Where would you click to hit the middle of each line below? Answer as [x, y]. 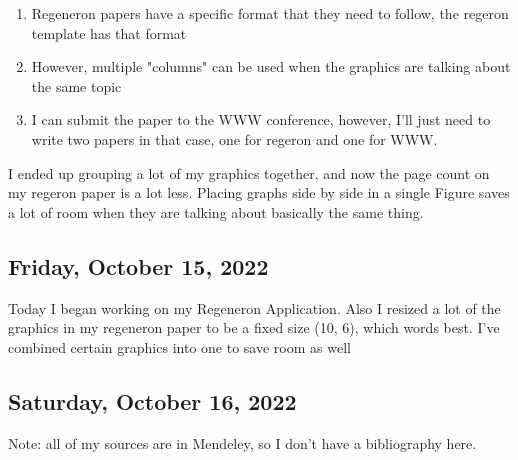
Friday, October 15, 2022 [138, 265]
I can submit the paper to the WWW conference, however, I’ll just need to [261, 119]
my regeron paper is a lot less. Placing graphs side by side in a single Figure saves [259, 192]
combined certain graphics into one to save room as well [179, 346]
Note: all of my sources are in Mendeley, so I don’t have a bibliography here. [242, 442]
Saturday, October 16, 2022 [152, 400]
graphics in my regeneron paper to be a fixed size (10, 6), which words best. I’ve [254, 327]
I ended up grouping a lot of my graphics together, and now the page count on [249, 172]
